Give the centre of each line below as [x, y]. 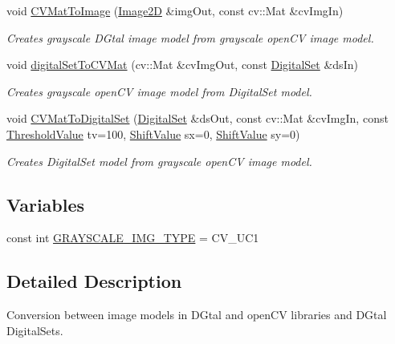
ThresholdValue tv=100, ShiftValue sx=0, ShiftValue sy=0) [153, 134]
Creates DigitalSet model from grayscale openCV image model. [159, 161]
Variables [46, 204]
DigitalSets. [35, 330]
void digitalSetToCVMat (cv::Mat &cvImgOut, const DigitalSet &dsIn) [182, 65]
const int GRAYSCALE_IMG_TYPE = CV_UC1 [133, 238]
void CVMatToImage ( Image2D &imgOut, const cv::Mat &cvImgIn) [175, 10]
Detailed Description [94, 281]
